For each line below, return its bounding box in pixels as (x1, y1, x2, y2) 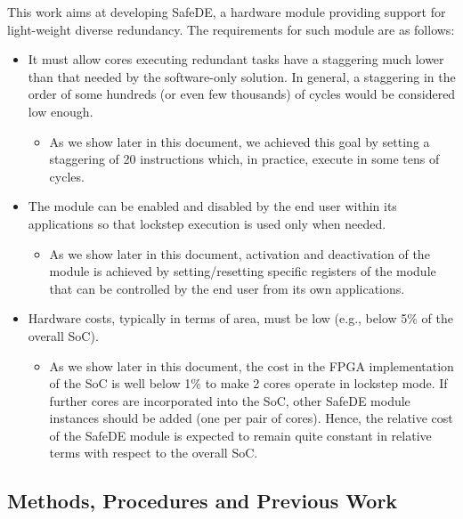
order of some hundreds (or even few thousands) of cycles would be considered (28, 85, 456, 103)
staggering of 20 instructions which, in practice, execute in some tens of (49, 150, 440, 168)
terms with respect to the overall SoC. (49, 443, 258, 462)
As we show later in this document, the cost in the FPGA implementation (49, 356, 454, 375)
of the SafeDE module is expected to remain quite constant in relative (49, 426, 432, 444)
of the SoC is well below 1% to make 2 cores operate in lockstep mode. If (49, 374, 448, 393)
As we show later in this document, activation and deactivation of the (49, 244, 430, 263)
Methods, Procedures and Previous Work (7, 487, 398, 515)
